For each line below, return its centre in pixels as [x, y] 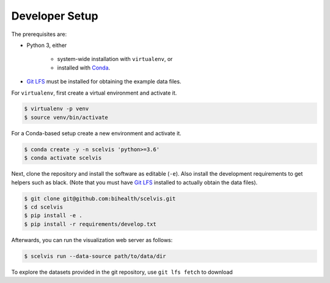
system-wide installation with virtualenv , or [115, 59]
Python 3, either [47, 45]
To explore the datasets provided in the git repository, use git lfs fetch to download [122, 272]
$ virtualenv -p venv [57, 109]
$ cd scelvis [44, 207]
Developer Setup [55, 16]
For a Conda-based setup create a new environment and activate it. [96, 133]
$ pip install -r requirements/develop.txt [90, 224]
